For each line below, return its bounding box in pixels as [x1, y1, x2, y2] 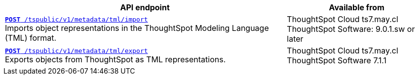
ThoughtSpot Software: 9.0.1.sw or [287, 24, 415, 34]
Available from [329, 2, 384, 12]
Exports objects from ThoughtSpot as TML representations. [5, 54, 226, 64]
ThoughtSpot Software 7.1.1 [287, 55, 386, 65]
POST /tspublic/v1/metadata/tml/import [5, 15, 148, 23]
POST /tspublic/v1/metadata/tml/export [5, 47, 148, 54]
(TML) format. [5, 32, 57, 43]
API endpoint [120, 2, 170, 12]
